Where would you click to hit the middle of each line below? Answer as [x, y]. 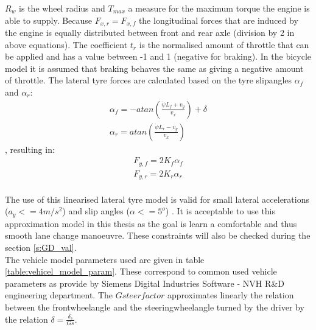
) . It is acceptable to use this [220, 211]
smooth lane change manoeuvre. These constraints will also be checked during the [158, 235]
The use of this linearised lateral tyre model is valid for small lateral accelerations [157, 199]
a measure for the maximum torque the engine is [219, 8]
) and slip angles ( [96, 211]
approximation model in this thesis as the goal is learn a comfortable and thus [151, 223]
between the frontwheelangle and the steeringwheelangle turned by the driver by [155, 307]
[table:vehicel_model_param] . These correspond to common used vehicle [141, 271]
